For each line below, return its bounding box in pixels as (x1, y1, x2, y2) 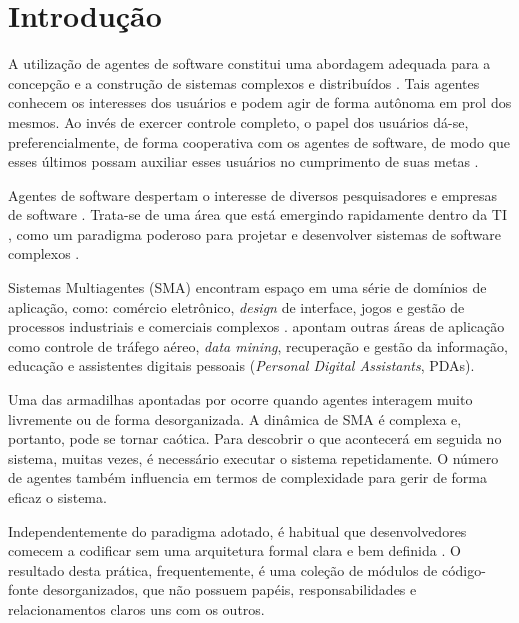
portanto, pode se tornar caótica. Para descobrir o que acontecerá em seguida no (8, 428, 502, 449)
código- (441, 559, 486, 580)
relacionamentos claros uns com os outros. (8, 598, 265, 619)
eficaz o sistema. (8, 487, 107, 507)
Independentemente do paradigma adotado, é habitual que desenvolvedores (8, 520, 467, 541)
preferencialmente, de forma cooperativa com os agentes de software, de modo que (8, 131, 511, 152)
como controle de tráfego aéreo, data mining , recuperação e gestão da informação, (8, 335, 508, 356)
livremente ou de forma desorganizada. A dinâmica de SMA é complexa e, (8, 408, 462, 429)
